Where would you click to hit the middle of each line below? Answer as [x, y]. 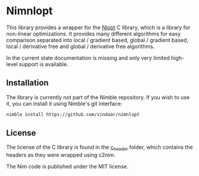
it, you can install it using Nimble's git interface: [64, 103]
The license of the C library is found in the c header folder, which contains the [99, 148]
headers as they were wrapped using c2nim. [61, 155]
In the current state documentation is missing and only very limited [88, 58]
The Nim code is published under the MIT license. [67, 166]
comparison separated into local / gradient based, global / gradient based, [97, 40]
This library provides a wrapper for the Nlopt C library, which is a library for [98, 27]
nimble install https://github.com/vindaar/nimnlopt [73, 114]
